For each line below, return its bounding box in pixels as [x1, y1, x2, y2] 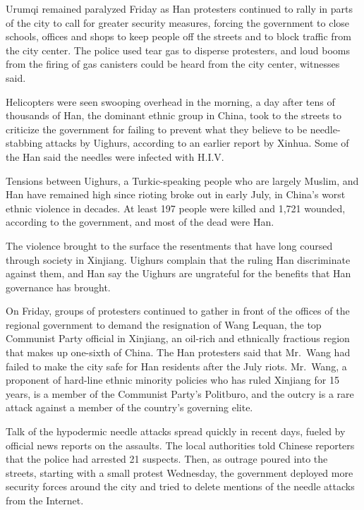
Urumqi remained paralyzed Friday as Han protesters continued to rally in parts [6, 1, 353, 16]
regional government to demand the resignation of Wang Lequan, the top [6, 317, 322, 332]
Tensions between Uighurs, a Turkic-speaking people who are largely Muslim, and [6, 173, 359, 188]
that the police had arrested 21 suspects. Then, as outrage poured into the [6, 451, 328, 466]
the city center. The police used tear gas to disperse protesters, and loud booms [6, 42, 350, 57]
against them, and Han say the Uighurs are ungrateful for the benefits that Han [6, 266, 351, 281]
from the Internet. [6, 493, 84, 507]
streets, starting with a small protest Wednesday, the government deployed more [6, 465, 353, 480]
